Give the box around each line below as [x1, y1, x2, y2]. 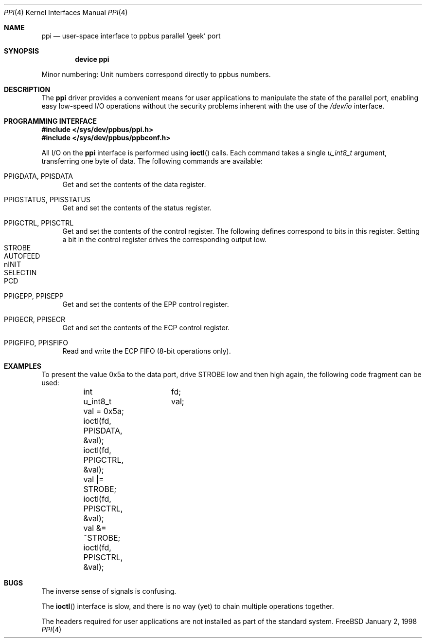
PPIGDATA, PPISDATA [4, 172, 73, 180]
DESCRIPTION [4, 85, 51, 94]
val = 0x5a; [83, 406, 124, 416]
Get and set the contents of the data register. [62, 180, 206, 189]
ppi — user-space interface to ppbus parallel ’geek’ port [41, 32, 221, 40]
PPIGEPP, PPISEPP [4, 292, 64, 300]
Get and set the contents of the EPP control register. [62, 300, 229, 308]
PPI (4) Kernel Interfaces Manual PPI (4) [4, 8, 128, 17]
